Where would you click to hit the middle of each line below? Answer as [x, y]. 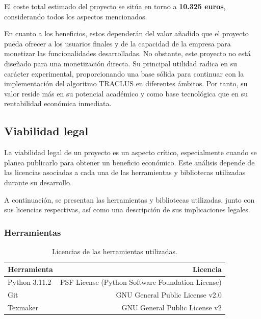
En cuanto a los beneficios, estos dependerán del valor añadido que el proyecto [126, 33]
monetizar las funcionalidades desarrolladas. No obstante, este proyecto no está [127, 53]
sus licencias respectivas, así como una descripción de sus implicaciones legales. [127, 210]
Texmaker [23, 308]
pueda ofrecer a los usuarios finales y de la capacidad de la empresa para [118, 43]
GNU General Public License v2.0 [169, 295]
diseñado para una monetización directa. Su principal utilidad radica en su [121, 63]
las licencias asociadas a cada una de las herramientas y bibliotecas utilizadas [125, 172]
